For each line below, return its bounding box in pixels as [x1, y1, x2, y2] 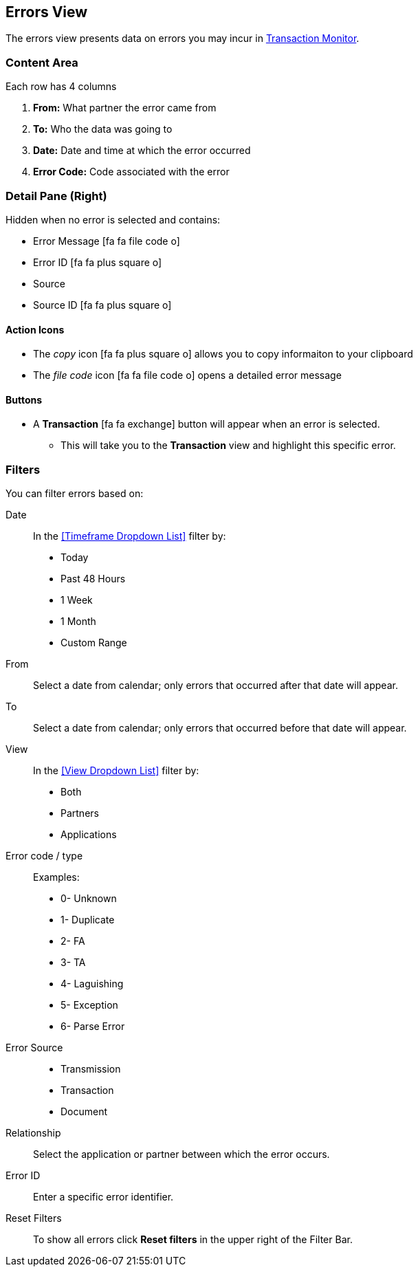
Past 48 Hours [60, 573, 126, 585]
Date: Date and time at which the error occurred [33, 144, 251, 157]
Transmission [60, 1063, 121, 1075]
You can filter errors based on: [5, 487, 144, 500]
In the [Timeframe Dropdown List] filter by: [33, 530, 226, 542]
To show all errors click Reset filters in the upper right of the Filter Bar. [33, 1233, 353, 1246]
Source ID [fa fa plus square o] [33, 298, 172, 311]
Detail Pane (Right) [5, 188, 107, 203]
